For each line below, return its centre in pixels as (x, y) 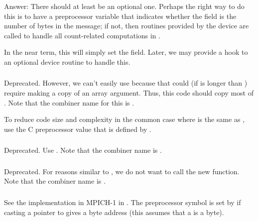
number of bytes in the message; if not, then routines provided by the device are (127, 26)
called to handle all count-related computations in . (82, 35)
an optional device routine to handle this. (67, 61)
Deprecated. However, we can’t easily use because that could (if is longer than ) (126, 83)
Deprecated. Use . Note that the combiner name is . (83, 150)
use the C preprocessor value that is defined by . (78, 129)
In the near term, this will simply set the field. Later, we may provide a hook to (126, 52)
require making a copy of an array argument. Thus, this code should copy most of (129, 93)
